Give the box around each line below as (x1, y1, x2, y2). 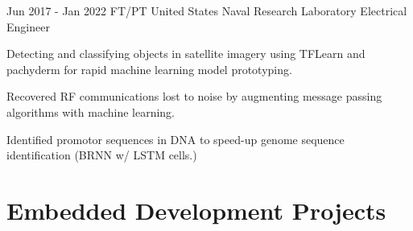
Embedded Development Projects (6, 193, 386, 226)
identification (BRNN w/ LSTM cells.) (6, 146, 197, 163)
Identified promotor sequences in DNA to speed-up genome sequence (6, 130, 345, 147)
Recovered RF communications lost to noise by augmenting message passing (6, 88, 382, 105)
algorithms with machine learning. (6, 103, 176, 120)
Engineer (6, 18, 50, 35)
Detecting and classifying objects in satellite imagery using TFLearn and (6, 45, 366, 62)
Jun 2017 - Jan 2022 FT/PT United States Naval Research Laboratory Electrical (6, 2, 407, 19)
